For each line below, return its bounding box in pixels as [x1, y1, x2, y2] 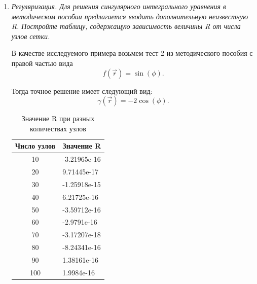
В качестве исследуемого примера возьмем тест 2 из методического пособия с [11, 48, 253, 58]
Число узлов [15, 140, 56, 151]
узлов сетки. [11, 30, 50, 41]
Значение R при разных [21, 113, 95, 124]
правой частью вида [11, 57, 73, 68]
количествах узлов [30, 123, 86, 133]
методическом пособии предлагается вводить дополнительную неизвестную [11, 11, 248, 21]
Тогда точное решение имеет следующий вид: [11, 85, 153, 96]
